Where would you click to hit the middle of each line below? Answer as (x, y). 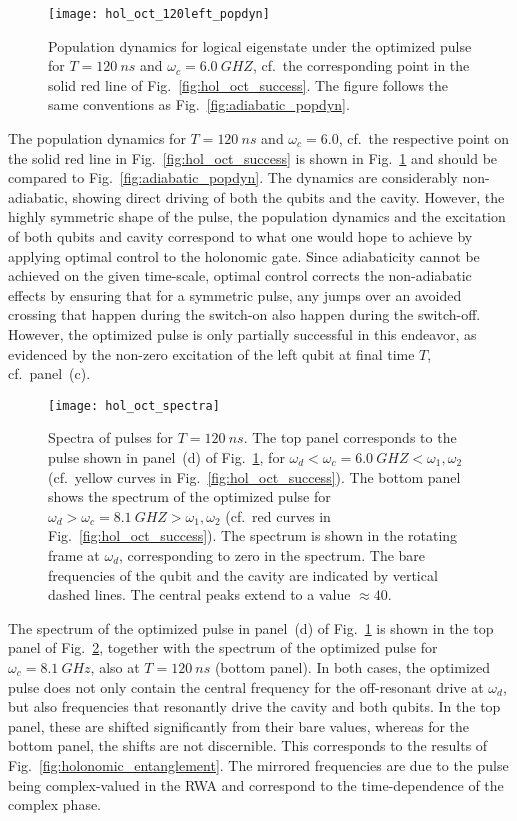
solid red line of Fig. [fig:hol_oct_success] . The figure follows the (248, 84)
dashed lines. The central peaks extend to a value (199, 594)
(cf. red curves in (278, 515)
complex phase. (55, 804)
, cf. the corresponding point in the (361, 65)
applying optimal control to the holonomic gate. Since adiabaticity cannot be (244, 255)
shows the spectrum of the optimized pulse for (189, 496)
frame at (74, 554)
